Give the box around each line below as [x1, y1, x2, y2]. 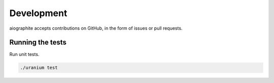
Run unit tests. [9, 51, 40, 57]
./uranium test [20, 65, 58, 70]
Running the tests [9, 38, 67, 47]
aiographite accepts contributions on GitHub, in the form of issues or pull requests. [9, 25, 183, 31]
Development [9, 8, 67, 19]
